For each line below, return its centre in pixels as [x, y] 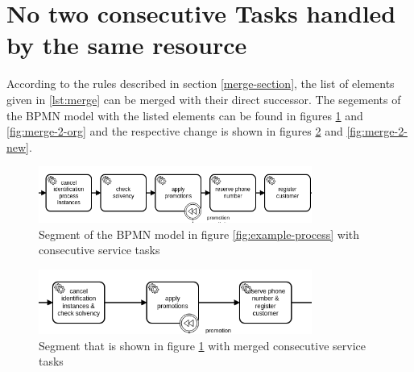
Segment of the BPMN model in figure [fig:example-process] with [199, 234]
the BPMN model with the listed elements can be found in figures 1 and [185, 115]
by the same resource [127, 45]
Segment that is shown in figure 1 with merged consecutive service [202, 345]
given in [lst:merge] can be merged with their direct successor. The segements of [204, 99]
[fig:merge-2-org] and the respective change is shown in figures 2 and [175, 131]
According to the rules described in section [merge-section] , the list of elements [201, 84]
